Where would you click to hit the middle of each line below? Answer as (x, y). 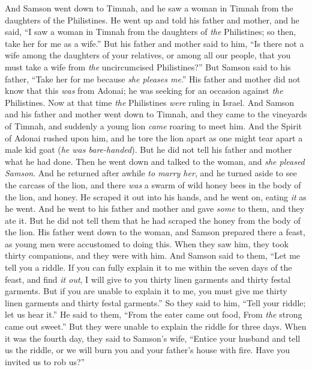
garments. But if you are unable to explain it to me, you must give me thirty (146, 291)
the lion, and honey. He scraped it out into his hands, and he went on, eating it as (156, 196)
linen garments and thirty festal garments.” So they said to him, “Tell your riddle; (155, 302)
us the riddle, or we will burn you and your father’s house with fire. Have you (147, 350)
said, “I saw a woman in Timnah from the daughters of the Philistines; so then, (151, 32)
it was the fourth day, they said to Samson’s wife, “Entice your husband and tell (153, 338)
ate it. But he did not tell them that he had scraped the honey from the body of (153, 220)
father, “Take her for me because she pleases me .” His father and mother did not (153, 79)
